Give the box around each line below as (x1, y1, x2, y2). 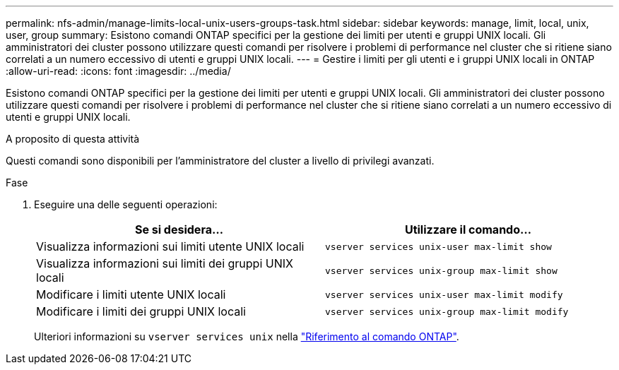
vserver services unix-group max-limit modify (325, 306, 569, 317)
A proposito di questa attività (6, 133, 140, 145)
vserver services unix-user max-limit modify (325, 289, 563, 300)
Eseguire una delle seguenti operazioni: (34, 198, 218, 210)
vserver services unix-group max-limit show (325, 265, 558, 276)
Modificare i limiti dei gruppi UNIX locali (36, 304, 246, 318)
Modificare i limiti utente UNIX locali (36, 287, 226, 302)
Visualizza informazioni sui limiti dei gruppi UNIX (36, 256, 293, 270)
